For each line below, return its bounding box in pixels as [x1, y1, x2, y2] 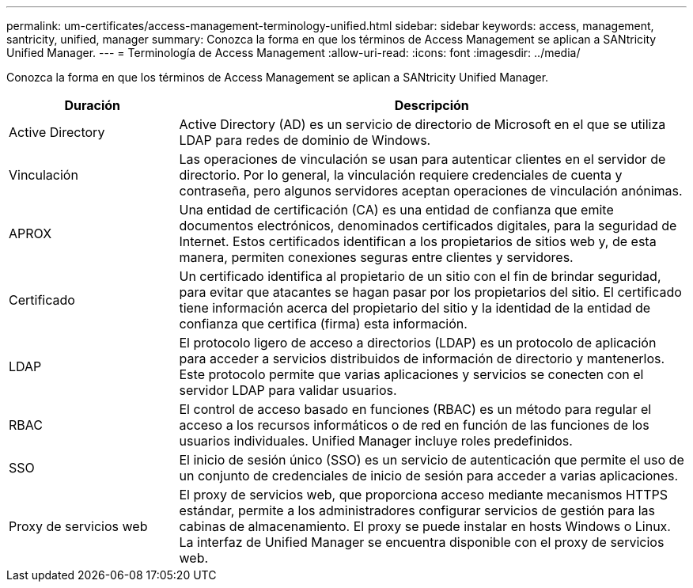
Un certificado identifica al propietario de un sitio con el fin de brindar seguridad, [179, 268, 661, 284]
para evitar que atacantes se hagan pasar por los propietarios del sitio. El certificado [179, 284, 682, 300]
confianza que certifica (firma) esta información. [179, 316, 468, 332]
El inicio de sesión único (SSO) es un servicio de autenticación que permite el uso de [179, 452, 684, 468]
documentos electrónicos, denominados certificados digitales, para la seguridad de [179, 218, 677, 233]
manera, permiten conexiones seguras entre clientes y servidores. [179, 249, 574, 265]
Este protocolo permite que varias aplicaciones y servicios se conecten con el [179, 366, 644, 382]
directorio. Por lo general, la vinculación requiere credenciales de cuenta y [179, 167, 623, 183]
